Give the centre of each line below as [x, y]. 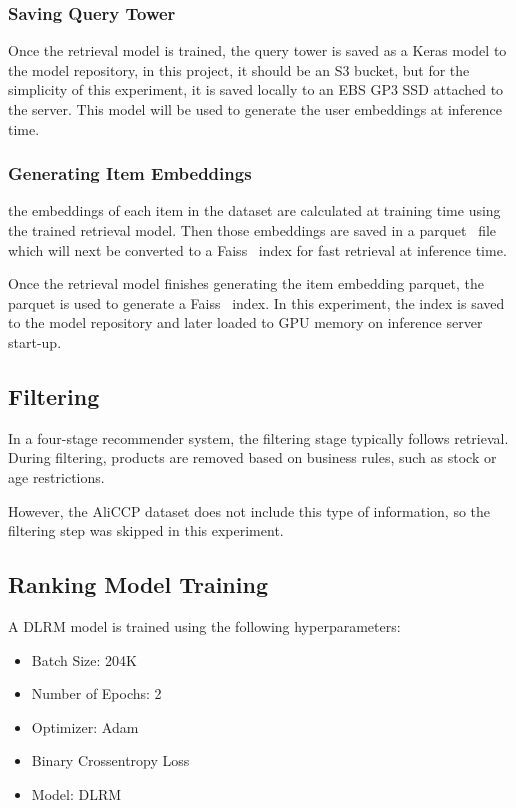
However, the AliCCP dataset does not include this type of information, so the [249, 510]
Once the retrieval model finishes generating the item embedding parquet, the [246, 283]
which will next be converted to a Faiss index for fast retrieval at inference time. [257, 249]
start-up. [35, 341]
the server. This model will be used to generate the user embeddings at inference [255, 109]
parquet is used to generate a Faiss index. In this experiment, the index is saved [256, 302]
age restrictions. [56, 476]
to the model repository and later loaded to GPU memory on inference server [245, 322]
